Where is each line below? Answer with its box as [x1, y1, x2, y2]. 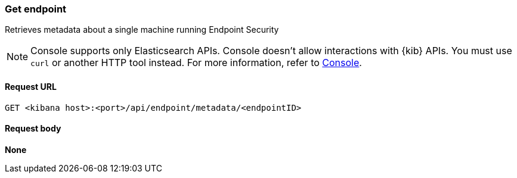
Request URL [5, 81, 57, 92]
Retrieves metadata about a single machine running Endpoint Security [5, 24, 279, 35]
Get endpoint [5, 3, 67, 15]
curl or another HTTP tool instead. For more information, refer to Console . [30, 57, 362, 69]
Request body [5, 123, 61, 134]
